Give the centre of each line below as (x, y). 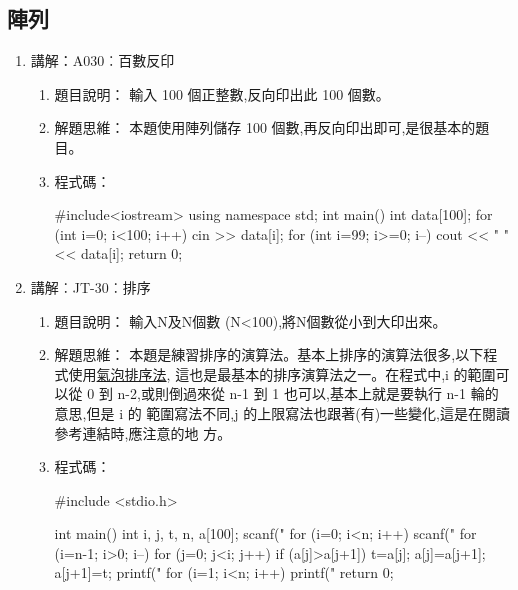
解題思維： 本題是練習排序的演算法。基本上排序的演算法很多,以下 (269, 354)
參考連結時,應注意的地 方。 (143, 432)
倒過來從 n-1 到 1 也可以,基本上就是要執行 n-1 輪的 (333, 393)
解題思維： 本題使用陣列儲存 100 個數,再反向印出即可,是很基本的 (265, 127)
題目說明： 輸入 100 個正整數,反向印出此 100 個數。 (222, 93)
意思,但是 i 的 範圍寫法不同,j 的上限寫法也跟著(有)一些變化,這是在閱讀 (282, 412)
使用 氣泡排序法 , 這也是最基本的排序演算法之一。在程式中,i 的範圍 (282, 373)
